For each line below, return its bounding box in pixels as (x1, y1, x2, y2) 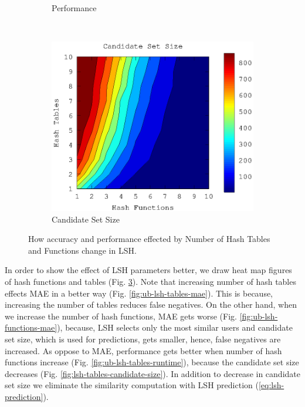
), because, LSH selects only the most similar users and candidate (57, 321, 293, 334)
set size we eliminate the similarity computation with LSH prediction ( (5, 379, 259, 391)
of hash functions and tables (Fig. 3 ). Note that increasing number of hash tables (5, 275, 296, 288)
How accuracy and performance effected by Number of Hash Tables (28, 233, 270, 245)
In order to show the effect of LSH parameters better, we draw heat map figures (5, 264, 292, 276)
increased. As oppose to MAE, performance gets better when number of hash (5, 344, 282, 356)
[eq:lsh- (258, 379, 284, 391)
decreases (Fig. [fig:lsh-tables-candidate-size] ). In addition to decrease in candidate (5, 367, 300, 379)
